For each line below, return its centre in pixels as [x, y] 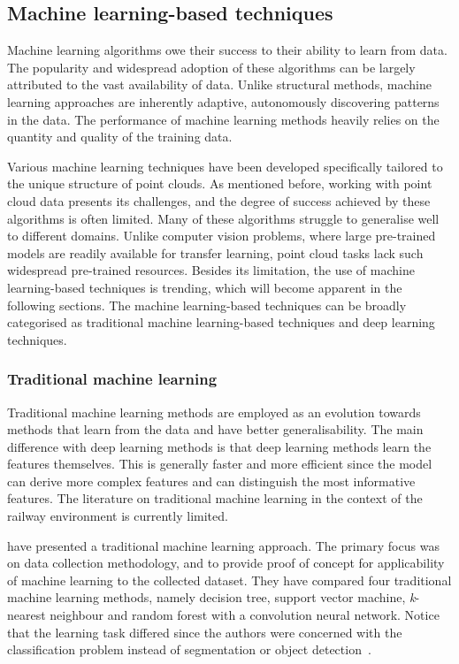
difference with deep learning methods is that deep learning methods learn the [219, 446]
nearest [27, 615]
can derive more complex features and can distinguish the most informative [211, 481]
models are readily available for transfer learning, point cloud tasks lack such [215, 252]
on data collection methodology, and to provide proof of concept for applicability [226, 563]
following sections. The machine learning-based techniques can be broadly [207, 305]
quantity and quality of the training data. [120, 137]
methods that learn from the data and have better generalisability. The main [215, 429]
